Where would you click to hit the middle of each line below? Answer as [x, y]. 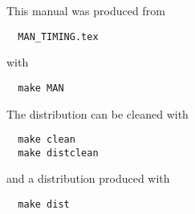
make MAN [41, 88]
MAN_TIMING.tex [58, 36]
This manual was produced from [86, 10]
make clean [47, 140]
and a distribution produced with [88, 178]
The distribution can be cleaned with [97, 113]
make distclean [58, 153]
